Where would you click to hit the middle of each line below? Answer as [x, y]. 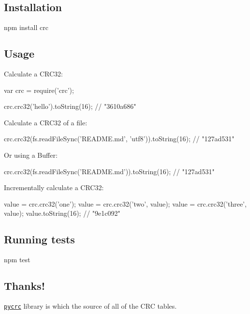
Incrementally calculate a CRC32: [54, 187]
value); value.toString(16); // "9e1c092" [62, 213]
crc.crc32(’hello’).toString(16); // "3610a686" [70, 106]
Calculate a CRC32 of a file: [46, 122]
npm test [17, 260]
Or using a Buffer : [31, 155]
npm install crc [26, 27]
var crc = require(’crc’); [39, 90]
